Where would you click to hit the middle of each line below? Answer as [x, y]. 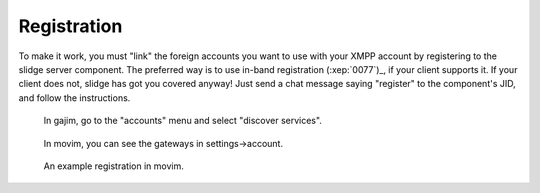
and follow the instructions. [74, 97]
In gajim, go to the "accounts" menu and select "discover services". [182, 121]
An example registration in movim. [113, 166]
